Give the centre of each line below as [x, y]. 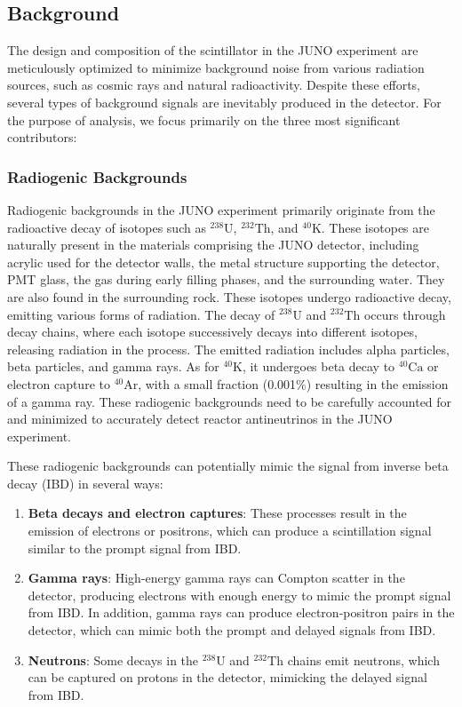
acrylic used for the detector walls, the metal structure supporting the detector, [223, 262]
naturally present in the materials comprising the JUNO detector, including [213, 245]
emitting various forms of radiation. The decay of [141, 314]
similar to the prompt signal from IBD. [135, 548]
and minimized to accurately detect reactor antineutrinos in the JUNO [200, 419]
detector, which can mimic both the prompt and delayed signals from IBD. [232, 630]
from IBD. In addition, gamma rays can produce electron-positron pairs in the [241, 612]
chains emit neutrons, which [363, 659]
